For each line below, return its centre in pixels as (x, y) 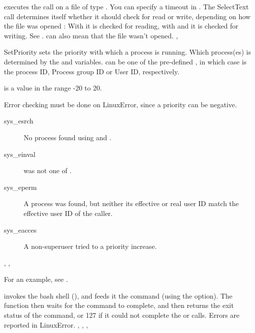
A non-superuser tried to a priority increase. (90, 246)
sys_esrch (19, 121)
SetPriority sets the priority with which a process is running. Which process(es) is (127, 52)
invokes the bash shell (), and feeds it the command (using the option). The (118, 295)
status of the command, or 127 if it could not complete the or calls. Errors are (122, 315)
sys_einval (20, 154)
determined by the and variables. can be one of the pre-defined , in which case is (125, 61)
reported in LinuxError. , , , (46, 324)
